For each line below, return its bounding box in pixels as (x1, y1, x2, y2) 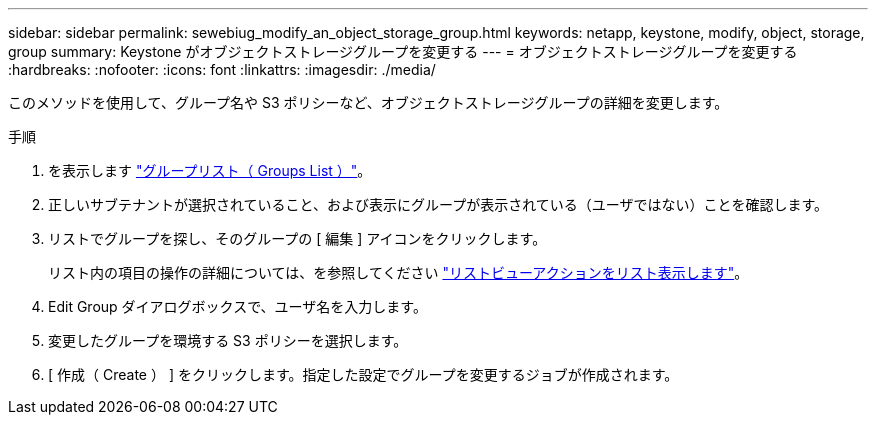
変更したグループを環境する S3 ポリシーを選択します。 (48, 332, 408, 349)
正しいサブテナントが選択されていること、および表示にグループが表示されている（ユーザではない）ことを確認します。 (48, 196, 829, 213)
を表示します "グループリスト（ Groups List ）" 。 (48, 162, 372, 179)
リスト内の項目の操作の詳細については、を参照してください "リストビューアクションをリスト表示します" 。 (48, 264, 749, 281)
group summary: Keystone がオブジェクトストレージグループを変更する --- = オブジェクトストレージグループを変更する (8, 43, 798, 60)
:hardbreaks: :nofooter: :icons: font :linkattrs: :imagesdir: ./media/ (8, 61, 436, 78)
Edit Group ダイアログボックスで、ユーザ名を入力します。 (48, 298, 427, 315)
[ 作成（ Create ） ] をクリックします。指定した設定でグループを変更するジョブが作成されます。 (48, 366, 679, 383)
